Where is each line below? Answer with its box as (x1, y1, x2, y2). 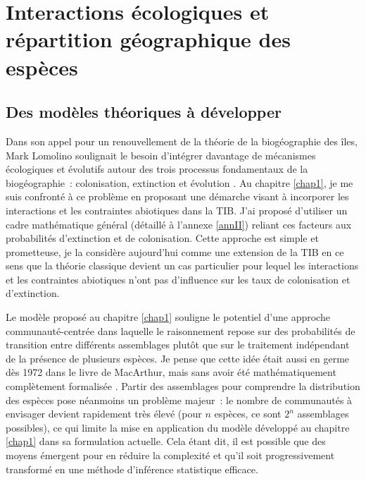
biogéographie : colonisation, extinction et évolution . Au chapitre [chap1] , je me (6, 175, 353, 190)
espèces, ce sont (214, 406, 282, 421)
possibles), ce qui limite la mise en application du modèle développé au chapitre (6, 420, 350, 434)
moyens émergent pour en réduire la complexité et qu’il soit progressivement (6, 448, 335, 463)
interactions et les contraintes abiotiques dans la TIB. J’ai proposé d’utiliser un (6, 202, 348, 217)
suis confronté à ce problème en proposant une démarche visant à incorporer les (6, 189, 349, 204)
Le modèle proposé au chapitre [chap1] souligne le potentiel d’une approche (6, 310, 330, 324)
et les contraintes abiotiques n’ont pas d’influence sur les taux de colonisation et (6, 272, 351, 286)
